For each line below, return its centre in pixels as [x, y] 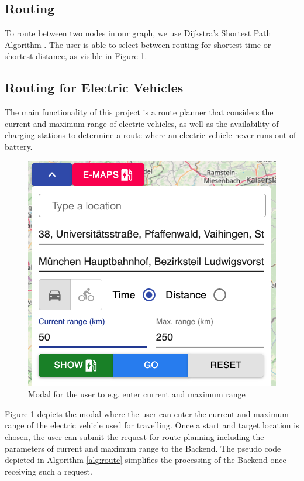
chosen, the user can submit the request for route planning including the [134, 436]
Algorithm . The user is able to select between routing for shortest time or [138, 44]
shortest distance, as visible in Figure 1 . [76, 56]
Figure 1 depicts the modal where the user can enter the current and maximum [147, 413]
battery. [19, 146]
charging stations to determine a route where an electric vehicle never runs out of [151, 135]
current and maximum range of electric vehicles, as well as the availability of [142, 123]
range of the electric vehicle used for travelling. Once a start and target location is [152, 425]
